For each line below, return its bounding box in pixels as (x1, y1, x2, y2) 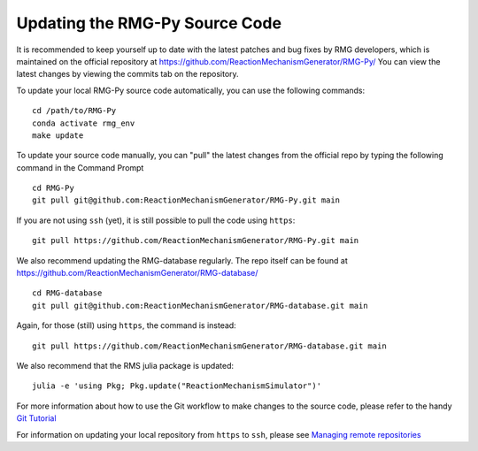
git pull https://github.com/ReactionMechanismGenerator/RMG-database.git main (32, 340, 387, 351)
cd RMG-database (32, 288, 103, 298)
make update (32, 130, 84, 141)
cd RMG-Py (32, 183, 74, 194)
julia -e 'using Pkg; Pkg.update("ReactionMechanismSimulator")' (32, 381, 322, 391)
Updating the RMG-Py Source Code (16, 13, 282, 33)
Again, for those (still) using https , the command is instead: (16, 320, 236, 331)
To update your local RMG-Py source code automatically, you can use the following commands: (16, 85, 366, 96)
